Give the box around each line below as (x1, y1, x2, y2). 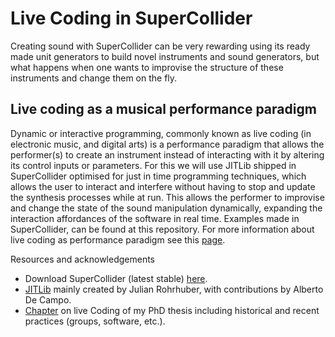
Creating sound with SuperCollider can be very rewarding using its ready (10, 40, 311, 52)
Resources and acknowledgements (10, 253, 156, 265)
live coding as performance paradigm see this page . (10, 233, 226, 246)
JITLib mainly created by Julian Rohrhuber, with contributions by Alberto (24, 283, 324, 295)
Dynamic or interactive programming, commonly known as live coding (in (10, 127, 312, 139)
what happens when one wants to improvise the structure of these (10, 61, 284, 73)
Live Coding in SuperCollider (10, 7, 253, 30)
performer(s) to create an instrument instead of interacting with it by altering (10, 148, 325, 161)
